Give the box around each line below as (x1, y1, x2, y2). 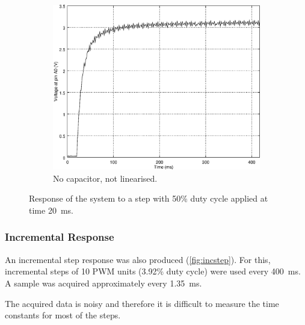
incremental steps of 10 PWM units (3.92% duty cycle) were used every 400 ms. (5, 265, 301, 277)
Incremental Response (5, 229, 114, 244)
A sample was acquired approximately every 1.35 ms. (5, 276, 202, 289)
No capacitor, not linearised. (53, 172, 158, 184)
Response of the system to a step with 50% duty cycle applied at (29, 192, 268, 205)
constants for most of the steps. (5, 309, 121, 321)
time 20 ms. (29, 203, 73, 216)
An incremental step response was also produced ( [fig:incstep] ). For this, (5, 253, 271, 265)
